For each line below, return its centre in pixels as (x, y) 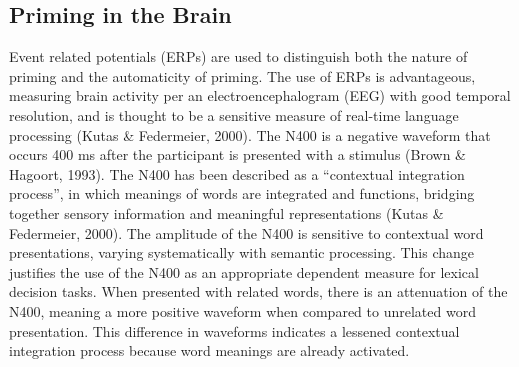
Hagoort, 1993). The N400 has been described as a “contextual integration (237, 173)
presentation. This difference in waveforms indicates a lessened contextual (234, 330)
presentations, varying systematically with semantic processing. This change (242, 252)
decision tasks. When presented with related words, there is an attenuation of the (258, 291)
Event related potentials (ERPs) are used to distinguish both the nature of (238, 56)
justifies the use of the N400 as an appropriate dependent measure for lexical (244, 271)
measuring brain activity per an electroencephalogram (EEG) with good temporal (260, 95)
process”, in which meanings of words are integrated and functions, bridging (242, 193)
